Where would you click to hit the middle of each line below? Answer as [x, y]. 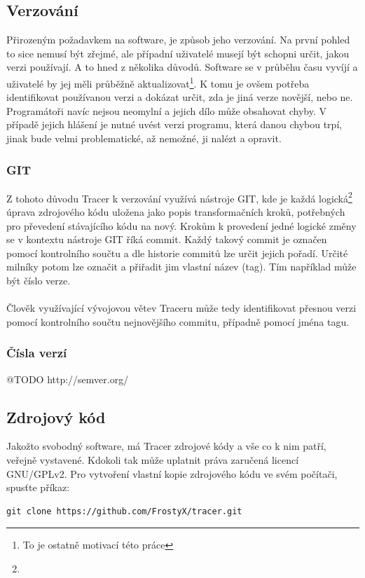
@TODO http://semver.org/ [68, 379]
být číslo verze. [39, 281]
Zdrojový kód [56, 417]
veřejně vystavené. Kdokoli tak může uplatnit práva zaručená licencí [153, 460]
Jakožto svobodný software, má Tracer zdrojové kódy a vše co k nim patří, [166, 446]
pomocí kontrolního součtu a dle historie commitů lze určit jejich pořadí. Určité [177, 253]
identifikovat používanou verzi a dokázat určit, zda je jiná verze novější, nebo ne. [180, 97]
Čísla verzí [37, 353]
